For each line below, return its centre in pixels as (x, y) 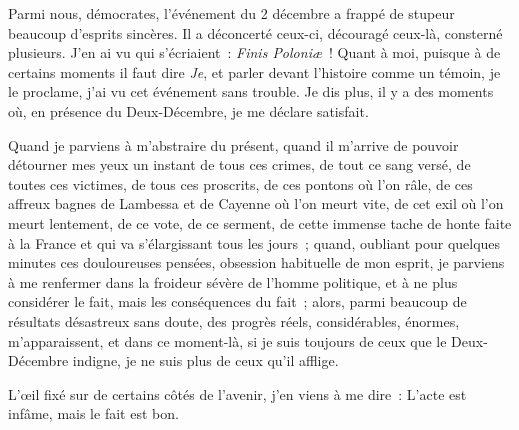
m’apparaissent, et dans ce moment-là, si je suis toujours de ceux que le (227, 340)
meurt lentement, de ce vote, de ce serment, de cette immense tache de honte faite (260, 222)
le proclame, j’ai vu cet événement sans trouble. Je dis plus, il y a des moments (251, 91)
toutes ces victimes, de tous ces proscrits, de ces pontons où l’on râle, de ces (240, 183)
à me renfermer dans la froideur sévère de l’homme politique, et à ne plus (233, 281)
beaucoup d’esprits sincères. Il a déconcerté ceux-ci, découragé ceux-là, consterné (255, 32)
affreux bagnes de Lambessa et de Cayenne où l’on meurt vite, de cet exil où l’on (256, 203)
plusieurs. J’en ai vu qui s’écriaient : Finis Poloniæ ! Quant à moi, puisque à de (254, 52)
